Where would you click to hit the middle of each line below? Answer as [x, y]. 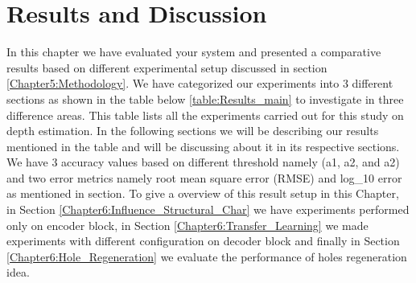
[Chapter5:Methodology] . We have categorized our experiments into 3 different [200, 83]
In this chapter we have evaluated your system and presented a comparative [194, 52]
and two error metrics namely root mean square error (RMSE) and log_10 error [204, 177]
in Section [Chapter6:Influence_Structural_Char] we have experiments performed [208, 209]
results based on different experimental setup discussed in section [167, 67]
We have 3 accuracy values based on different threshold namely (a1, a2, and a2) [203, 162]
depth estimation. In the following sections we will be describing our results [193, 131]
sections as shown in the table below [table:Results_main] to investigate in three [205, 98]
